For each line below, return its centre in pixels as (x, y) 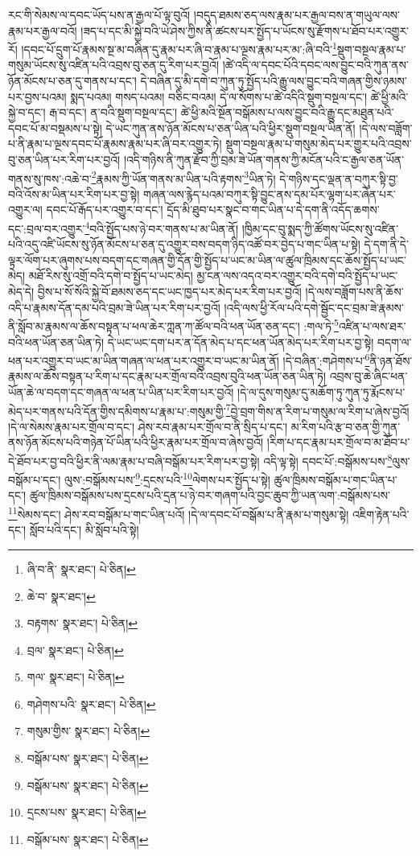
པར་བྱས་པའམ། (37, 96)
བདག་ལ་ (395, 342)
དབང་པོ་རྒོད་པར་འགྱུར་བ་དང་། (105, 210)
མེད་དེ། (21, 292)
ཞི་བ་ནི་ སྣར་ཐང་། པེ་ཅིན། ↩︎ (81, 568)
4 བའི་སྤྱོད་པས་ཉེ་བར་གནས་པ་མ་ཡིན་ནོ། (162, 227)
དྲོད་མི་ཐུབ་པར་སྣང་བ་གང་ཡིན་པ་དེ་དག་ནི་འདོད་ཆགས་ (273, 210)
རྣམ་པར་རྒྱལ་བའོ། (43, 30)
